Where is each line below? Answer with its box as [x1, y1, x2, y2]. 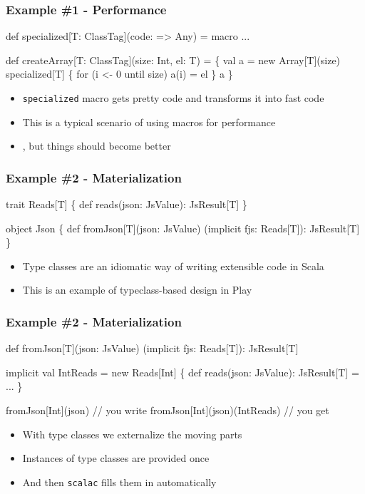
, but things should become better [22, 138, 171, 153]
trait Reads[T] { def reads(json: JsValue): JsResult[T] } [6, 197, 247, 212]
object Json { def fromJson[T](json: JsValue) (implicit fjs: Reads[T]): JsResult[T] [6, 220, 360, 235]
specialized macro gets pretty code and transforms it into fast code [22, 91, 324, 105]
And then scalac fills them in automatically [22, 474, 217, 489]
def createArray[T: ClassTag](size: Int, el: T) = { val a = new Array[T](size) [6, 52, 341, 67]
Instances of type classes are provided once [22, 451, 210, 465]
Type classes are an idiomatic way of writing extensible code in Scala [22, 258, 324, 273]
